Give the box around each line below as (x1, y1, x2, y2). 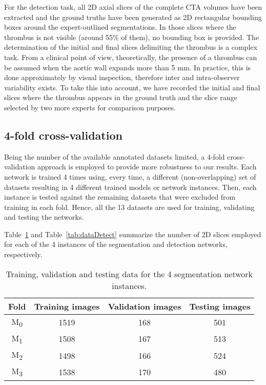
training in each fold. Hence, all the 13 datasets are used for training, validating (4, 201, 255, 212)
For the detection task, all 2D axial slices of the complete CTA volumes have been (4, 2, 262, 12)
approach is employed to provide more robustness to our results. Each (37, 161, 257, 172)
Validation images (108, 300, 181, 312)
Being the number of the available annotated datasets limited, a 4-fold (4, 151, 225, 162)
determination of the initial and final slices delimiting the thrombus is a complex (4, 42, 257, 52)
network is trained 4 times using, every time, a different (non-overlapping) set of (4, 171, 256, 182)
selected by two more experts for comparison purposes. (4, 102, 176, 112)
